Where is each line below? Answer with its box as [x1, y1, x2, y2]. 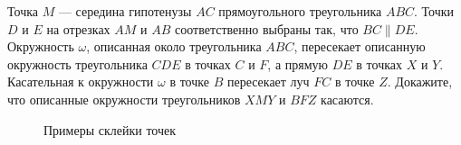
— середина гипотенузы [58, 2, 192, 20]
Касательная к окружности [7, 72, 154, 91]
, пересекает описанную [293, 37, 426, 56]
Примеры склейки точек [43, 120, 177, 139]
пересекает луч [226, 72, 310, 91]
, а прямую [267, 54, 329, 73]
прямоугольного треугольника [218, 2, 382, 20]
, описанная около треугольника [86, 37, 262, 56]
